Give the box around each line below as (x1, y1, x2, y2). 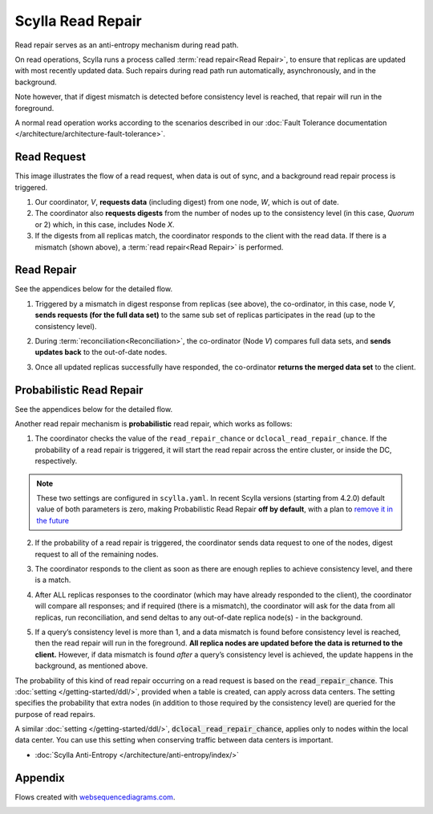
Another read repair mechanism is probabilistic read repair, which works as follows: (14, 419, 293, 429)
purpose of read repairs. (14, 709, 95, 718)
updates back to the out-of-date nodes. (34, 348, 168, 357)
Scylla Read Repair (14, 12, 142, 30)
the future (36, 515, 70, 525)
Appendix (14, 771, 65, 784)
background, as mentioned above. (34, 661, 148, 670)
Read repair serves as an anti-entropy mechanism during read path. (14, 40, 239, 50)
